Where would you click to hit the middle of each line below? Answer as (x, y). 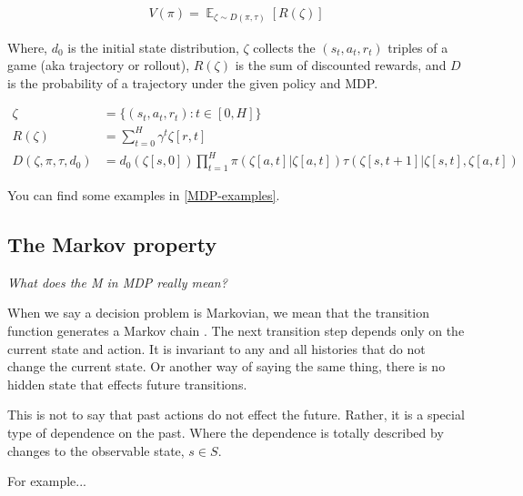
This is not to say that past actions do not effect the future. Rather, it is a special (236, 415)
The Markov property (112, 244)
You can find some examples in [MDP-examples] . (144, 195)
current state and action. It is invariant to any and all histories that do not (216, 348)
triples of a (418, 47)
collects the (284, 47)
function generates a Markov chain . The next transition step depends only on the (236, 330)
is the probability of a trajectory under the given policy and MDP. (193, 82)
